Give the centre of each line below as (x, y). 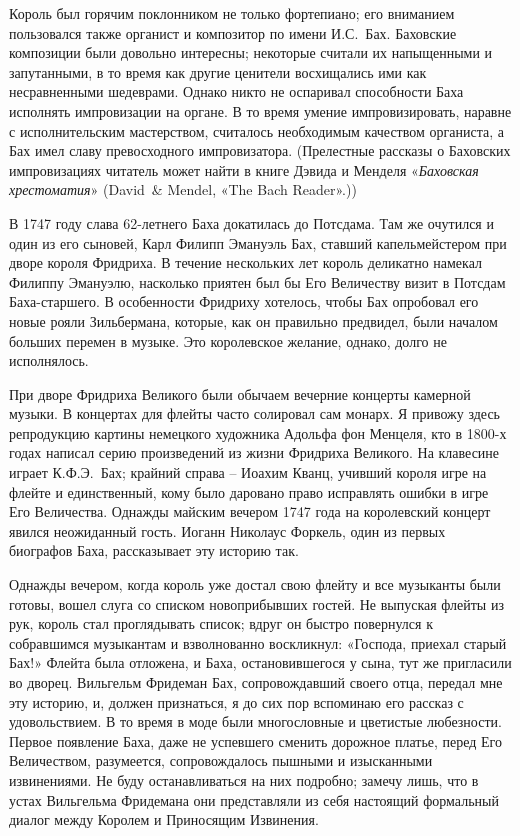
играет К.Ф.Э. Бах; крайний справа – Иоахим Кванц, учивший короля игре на (248, 472)
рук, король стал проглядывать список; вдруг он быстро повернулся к (221, 623)
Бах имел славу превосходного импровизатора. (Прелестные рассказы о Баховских (260, 150)
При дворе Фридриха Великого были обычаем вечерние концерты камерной (240, 393)
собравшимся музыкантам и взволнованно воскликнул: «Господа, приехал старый (258, 642)
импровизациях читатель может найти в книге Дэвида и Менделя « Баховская (244, 169)
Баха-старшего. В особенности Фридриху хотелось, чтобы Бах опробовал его (244, 301)
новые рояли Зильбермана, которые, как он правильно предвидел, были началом (253, 320)
